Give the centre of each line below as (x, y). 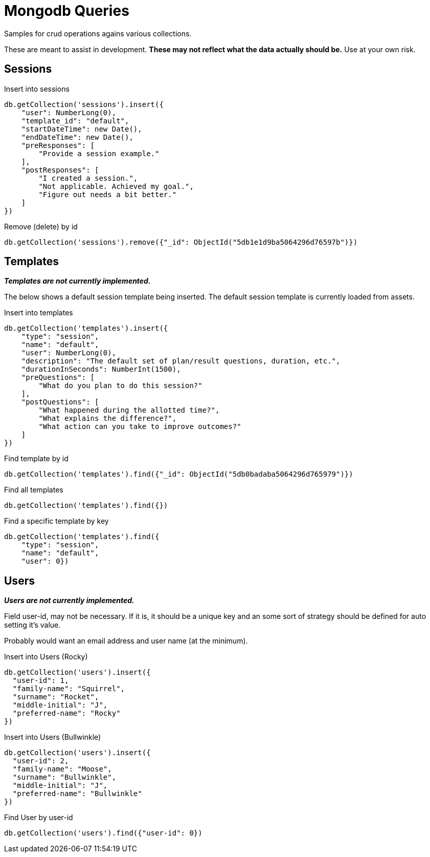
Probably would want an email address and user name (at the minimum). (126, 641)
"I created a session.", (88, 178)
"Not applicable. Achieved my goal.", (116, 186)
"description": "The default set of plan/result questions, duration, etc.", (181, 361)
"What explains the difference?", (108, 419)
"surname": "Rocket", (56, 697)
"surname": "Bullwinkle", (64, 777)
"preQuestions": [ (58, 378)
